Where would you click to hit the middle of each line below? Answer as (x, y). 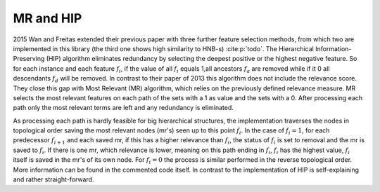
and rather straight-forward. (53, 179)
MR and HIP (47, 18)
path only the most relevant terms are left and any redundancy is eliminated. (123, 108)
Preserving (29, 59)
